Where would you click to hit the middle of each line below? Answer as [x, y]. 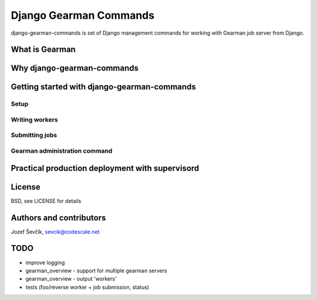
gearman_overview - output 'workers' [71, 279]
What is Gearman [43, 50]
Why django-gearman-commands [75, 68]
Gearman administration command [62, 151]
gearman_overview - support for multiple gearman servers [96, 271]
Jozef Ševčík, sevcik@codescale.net [55, 231]
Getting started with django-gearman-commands [103, 87]
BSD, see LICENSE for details [46, 201]
